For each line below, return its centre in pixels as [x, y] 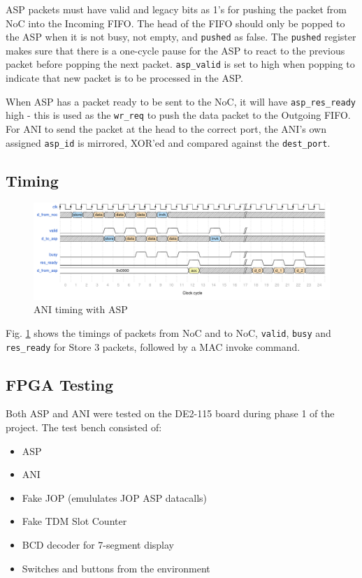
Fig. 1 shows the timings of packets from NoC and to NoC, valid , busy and [168, 332]
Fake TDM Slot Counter [74, 521]
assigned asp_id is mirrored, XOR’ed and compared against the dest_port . [168, 142]
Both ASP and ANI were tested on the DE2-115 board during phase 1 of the [170, 413]
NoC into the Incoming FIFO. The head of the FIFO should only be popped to [175, 23]
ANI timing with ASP [81, 309]
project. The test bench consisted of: [84, 427]
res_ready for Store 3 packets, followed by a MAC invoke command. [153, 346]
